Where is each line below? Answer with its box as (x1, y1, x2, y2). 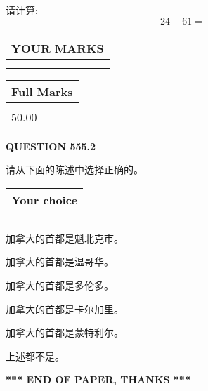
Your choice (11, 191, 78, 208)
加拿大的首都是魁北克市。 (6, 230, 124, 245)
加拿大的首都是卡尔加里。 (6, 301, 124, 316)
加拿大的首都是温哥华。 (6, 254, 114, 269)
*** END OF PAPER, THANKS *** (6, 372, 190, 387)
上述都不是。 (6, 348, 65, 363)
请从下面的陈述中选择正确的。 (6, 162, 143, 177)
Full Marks (11, 83, 73, 100)
